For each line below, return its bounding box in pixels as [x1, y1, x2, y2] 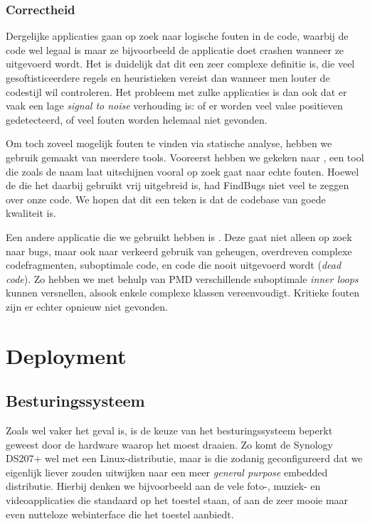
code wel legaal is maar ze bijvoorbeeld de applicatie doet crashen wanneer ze [6, 42, 344, 57]
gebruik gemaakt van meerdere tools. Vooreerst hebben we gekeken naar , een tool [6, 149, 364, 164]
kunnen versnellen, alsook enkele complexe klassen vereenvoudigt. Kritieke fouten [6, 285, 360, 300]
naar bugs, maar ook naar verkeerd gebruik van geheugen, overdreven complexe [6, 243, 352, 258]
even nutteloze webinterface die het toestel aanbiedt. [6, 506, 234, 521]
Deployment [6, 341, 127, 370]
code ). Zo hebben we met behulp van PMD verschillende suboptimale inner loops [6, 271, 359, 286]
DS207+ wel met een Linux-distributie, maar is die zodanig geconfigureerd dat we [6, 451, 363, 466]
